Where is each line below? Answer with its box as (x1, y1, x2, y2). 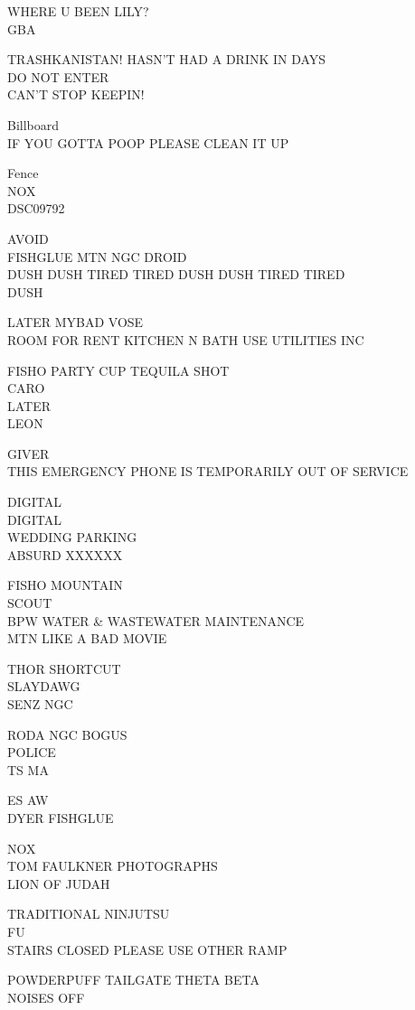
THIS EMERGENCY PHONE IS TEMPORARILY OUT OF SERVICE (7, 462, 409, 481)
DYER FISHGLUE (7, 808, 114, 827)
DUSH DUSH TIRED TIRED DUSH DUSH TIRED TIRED (7, 265, 345, 284)
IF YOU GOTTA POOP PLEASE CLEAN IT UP (7, 133, 289, 152)
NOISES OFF (7, 987, 85, 1006)
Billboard (7, 115, 60, 134)
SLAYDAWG (7, 677, 80, 696)
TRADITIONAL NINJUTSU (7, 904, 170, 923)
